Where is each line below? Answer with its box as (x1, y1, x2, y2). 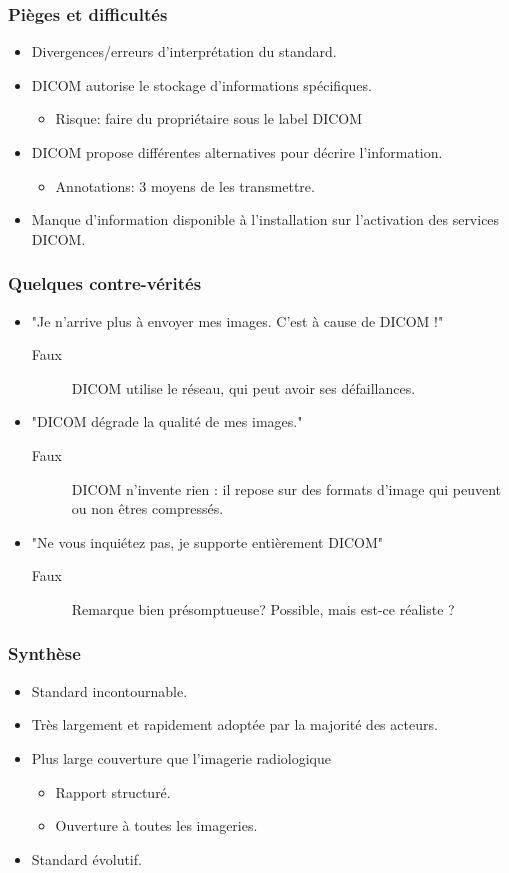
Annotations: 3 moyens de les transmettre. (55, 175, 315, 196)
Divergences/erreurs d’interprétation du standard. (31, 41, 337, 62)
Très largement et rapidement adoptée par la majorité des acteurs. (31, 714, 438, 735)
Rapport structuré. (55, 781, 171, 802)
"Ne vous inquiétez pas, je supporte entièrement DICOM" (31, 531, 384, 552)
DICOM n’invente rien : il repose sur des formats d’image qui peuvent (71, 478, 502, 499)
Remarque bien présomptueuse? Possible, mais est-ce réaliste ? (71, 598, 455, 619)
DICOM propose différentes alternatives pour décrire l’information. (31, 142, 443, 162)
